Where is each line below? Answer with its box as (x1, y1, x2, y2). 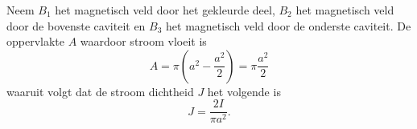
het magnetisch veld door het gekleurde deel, (55, 2, 275, 18)
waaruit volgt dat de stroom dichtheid (6, 83, 194, 99)
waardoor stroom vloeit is (80, 33, 207, 50)
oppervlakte (6, 33, 65, 50)
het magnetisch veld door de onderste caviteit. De (166, 17, 411, 34)
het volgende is (207, 83, 281, 99)
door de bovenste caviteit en (6, 17, 146, 34)
